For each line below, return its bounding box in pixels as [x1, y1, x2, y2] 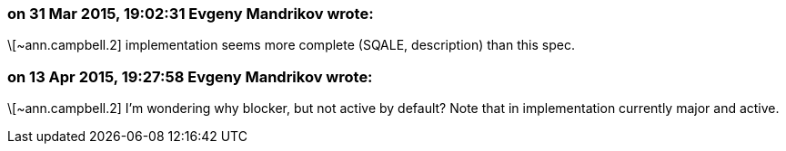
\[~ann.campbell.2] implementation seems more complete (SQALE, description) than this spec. [7, 37, 575, 53]
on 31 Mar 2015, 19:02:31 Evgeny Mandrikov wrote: [7, 5, 374, 23]
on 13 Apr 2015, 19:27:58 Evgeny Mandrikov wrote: [7, 67, 373, 86]
